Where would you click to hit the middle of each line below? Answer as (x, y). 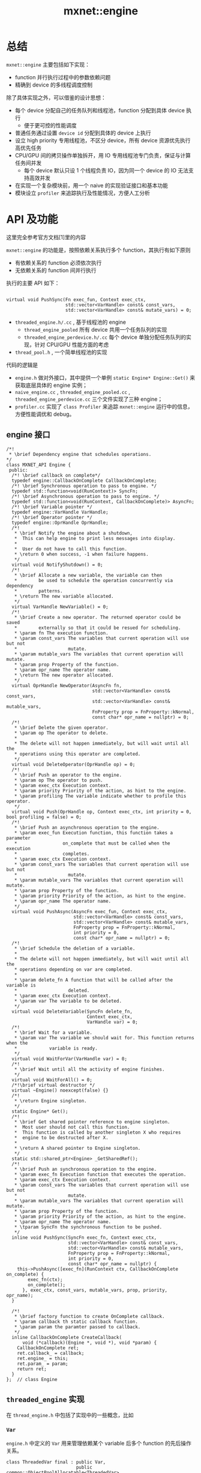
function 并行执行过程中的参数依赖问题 (63, 77)
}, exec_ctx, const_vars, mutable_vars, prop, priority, (95, 1290)
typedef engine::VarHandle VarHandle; (60, 512)
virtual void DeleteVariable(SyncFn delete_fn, (72, 1011)
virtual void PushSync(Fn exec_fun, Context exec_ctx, (76, 299)
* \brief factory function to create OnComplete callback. (89, 1316)
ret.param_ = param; (43, 1364)
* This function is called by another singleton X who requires (97, 1132)
